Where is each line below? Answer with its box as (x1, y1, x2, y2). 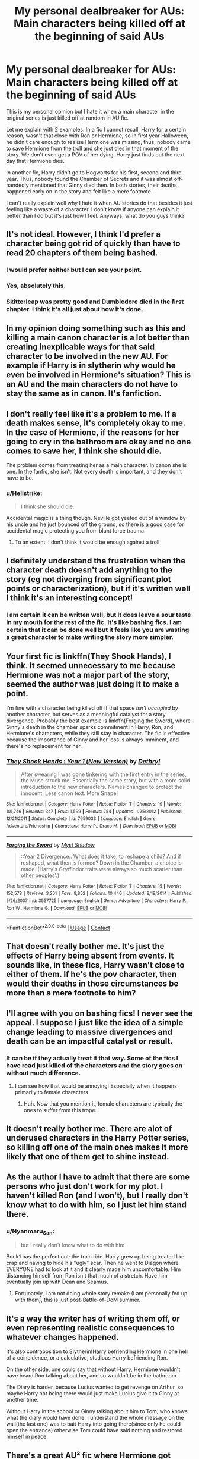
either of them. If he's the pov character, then (6, 969, 177, 979)
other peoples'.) (20, 872, 60, 879)
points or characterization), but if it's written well (6, 583, 191, 593)
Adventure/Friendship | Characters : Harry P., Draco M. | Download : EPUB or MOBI (6, 823, 176, 829)
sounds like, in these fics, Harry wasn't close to (6, 960, 185, 970)
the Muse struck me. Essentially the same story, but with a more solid (20, 777, 191, 784)
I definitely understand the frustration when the (6, 555, 185, 566)
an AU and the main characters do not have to (6, 379, 178, 389)
